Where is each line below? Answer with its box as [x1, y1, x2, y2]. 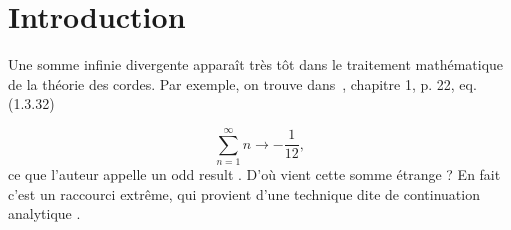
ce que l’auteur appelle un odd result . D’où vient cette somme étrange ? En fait [8, 164, 501, 185]
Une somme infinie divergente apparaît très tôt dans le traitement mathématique [8, 54, 504, 75]
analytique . [8, 203, 81, 224]
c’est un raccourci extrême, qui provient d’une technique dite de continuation [8, 183, 480, 204]
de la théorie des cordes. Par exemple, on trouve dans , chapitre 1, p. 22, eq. [8, 73, 477, 94]
